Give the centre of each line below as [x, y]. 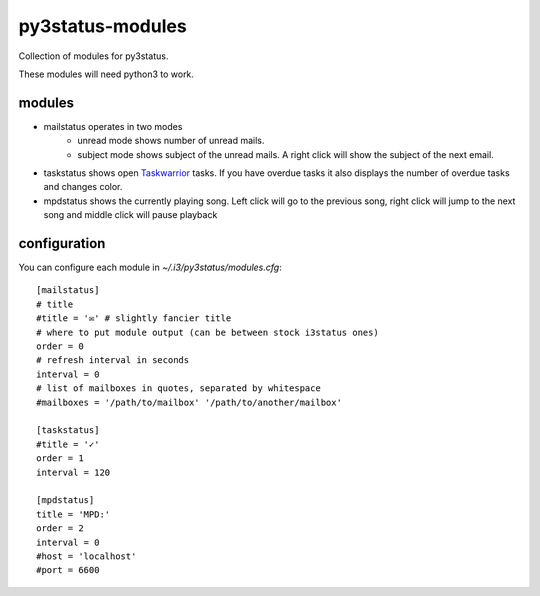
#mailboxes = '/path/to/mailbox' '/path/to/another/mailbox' [189, 402]
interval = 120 [73, 472]
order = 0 [60, 346]
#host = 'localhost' [86, 556]
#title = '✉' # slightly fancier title [134, 318]
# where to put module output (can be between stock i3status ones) [207, 332]
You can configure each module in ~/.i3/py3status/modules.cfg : [150, 267]
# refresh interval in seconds [113, 360]
